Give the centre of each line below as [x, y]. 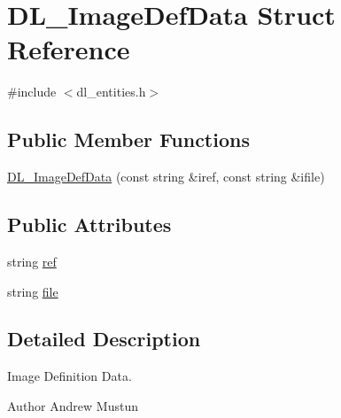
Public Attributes [89, 224]
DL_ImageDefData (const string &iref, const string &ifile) [166, 177]
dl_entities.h [111, 92]
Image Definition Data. [70, 376]
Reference [69, 49]
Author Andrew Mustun [73, 405]
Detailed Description [104, 339]
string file [33, 291]
